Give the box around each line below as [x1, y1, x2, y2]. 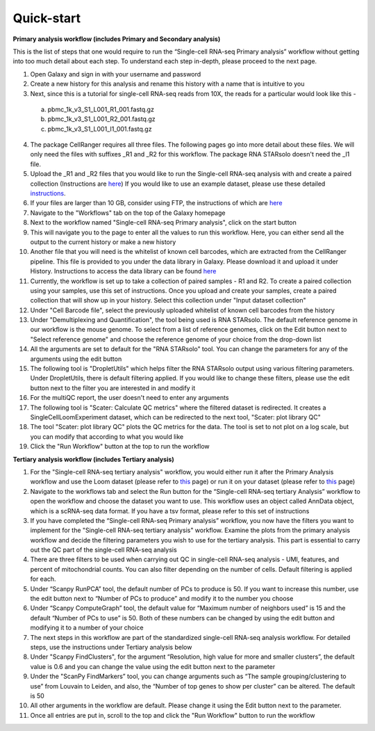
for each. [30, 575, 56, 584]
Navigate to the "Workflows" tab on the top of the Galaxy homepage [30, 209, 226, 217]
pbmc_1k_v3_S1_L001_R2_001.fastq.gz [47, 115, 156, 123]
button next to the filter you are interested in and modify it [30, 383, 196, 392]
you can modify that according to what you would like [30, 432, 184, 441]
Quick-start [12, 10, 81, 26]
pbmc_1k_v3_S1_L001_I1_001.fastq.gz [47, 124, 152, 133]
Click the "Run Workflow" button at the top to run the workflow [30, 442, 210, 451]
